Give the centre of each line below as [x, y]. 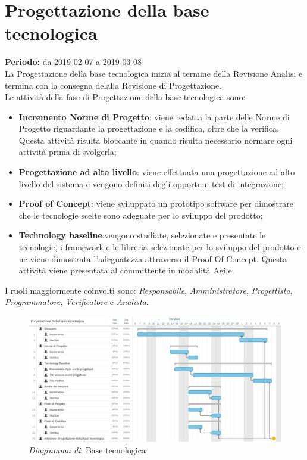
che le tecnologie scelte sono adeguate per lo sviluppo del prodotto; [141, 215]
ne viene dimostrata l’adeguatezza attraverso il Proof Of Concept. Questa [153, 258]
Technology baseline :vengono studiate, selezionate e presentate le [142, 235]
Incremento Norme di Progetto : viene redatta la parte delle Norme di [154, 116]
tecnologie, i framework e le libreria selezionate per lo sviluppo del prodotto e [160, 247]
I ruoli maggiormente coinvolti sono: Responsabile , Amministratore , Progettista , [149, 290]
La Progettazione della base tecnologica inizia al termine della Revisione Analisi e [154, 73]
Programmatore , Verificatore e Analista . [77, 302]
